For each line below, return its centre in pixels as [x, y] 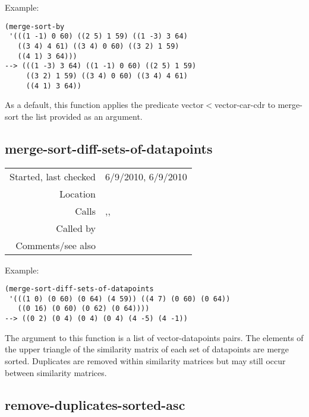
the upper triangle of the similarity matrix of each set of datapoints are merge [147, 349]
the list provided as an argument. [82, 116]
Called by [76, 228]
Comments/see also [56, 245]
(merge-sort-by [35, 26]
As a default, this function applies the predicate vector [104, 105]
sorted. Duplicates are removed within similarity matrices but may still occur [145, 360]
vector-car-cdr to [245, 105]
